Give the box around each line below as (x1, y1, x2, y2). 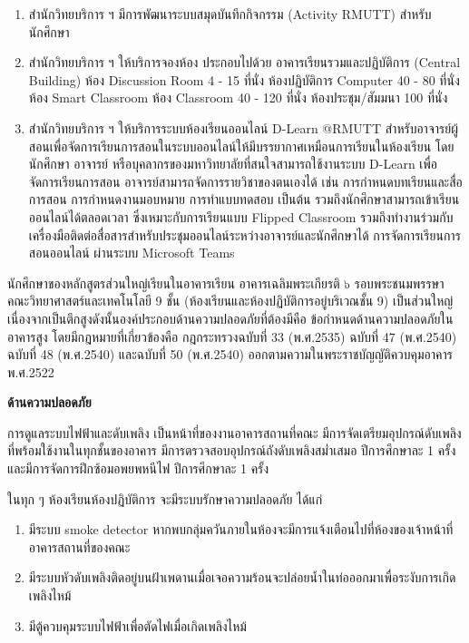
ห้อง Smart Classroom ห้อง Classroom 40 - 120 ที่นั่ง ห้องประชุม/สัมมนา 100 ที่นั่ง (28, 88, 448, 107)
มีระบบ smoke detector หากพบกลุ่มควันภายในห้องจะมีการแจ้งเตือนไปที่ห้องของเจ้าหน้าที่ (28, 520, 454, 539)
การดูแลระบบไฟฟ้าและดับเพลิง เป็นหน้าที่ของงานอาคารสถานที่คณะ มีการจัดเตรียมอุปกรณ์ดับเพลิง (7, 423, 462, 442)
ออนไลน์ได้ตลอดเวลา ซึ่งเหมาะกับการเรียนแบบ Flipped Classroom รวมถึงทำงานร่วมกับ (28, 207, 454, 226)
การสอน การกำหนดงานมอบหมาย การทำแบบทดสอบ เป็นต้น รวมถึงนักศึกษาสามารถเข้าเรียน (28, 190, 460, 209)
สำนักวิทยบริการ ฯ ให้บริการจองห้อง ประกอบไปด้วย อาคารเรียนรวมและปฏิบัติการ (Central (28, 53, 461, 72)
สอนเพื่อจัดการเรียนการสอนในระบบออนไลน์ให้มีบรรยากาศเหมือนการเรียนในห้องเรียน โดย (28, 136, 454, 155)
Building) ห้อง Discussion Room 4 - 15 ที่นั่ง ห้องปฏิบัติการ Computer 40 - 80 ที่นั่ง (28, 70, 460, 89)
